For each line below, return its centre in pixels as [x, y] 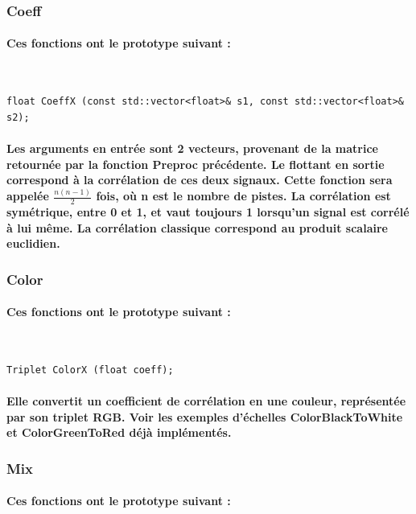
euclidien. [33, 243]
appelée [28, 196]
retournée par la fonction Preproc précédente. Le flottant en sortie [196, 164]
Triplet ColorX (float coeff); [90, 370]
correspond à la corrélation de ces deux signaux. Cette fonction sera [200, 180]
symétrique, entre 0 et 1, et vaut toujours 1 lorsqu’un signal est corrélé [208, 211]
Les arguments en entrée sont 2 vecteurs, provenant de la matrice [192, 148]
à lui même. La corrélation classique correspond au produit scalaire [197, 227]
